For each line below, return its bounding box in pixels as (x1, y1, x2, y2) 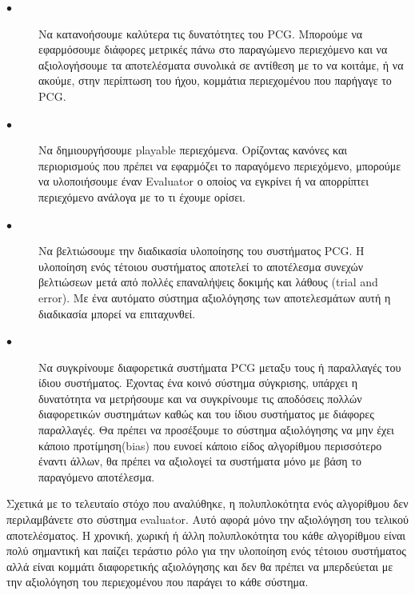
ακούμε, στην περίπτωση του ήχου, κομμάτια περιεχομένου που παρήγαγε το (38, 72, 392, 89)
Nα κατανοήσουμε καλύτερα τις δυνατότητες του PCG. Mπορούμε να (38, 25, 363, 42)
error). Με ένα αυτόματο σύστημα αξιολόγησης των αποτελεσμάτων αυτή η (38, 289, 391, 305)
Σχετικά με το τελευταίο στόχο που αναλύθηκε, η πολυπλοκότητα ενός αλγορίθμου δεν (6, 495, 409, 512)
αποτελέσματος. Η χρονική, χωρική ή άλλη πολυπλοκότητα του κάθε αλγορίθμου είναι (6, 526, 406, 543)
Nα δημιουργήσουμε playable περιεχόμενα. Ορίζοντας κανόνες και (38, 142, 348, 158)
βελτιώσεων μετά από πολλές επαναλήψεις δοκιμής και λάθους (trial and (38, 274, 378, 290)
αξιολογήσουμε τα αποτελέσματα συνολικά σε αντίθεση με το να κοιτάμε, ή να (38, 56, 404, 73)
